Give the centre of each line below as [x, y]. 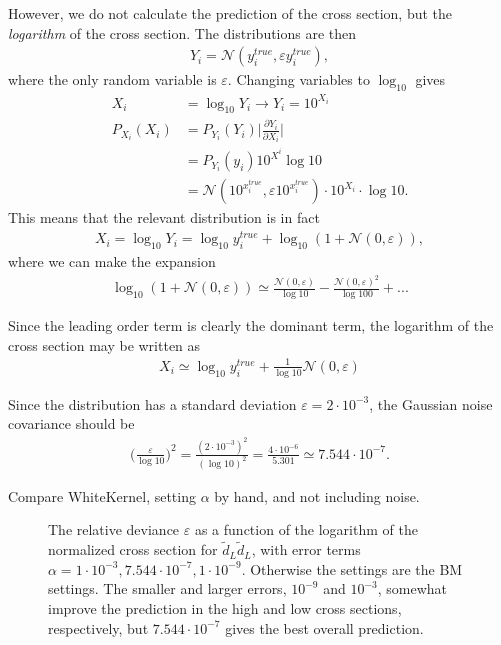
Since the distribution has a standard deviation [152, 403]
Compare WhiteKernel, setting [102, 495]
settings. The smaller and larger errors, [167, 588]
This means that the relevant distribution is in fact [164, 217]
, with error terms [306, 549]
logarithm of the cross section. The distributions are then [182, 32]
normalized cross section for [133, 549]
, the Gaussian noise [431, 403]
